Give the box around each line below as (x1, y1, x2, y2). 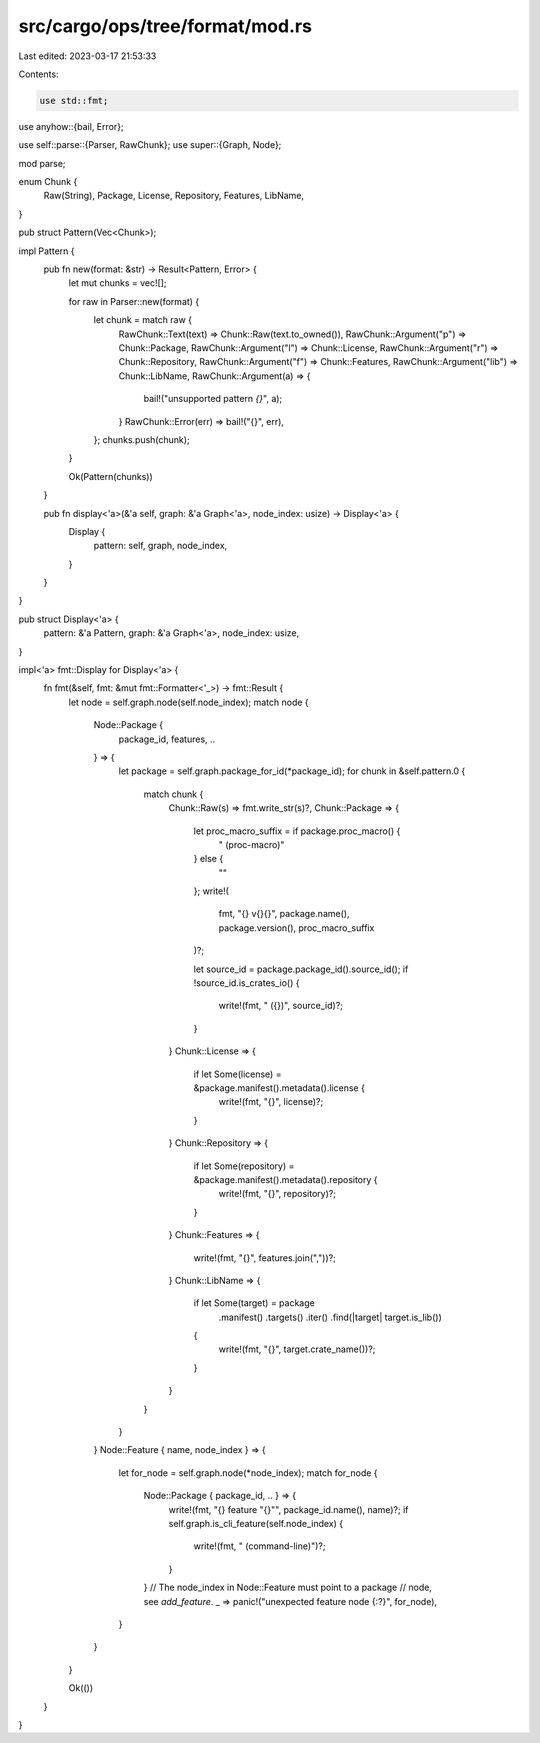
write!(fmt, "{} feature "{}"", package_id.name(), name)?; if (168, 1503, 409, 1515)
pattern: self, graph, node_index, (93, 540, 228, 552)
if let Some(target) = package (193, 1297, 315, 1309)
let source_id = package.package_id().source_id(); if (193, 963, 409, 975)
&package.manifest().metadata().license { (193, 1082, 365, 1094)
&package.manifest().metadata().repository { (193, 1173, 379, 1185)
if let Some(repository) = (193, 1160, 295, 1172)
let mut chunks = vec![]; (68, 277, 167, 289)
